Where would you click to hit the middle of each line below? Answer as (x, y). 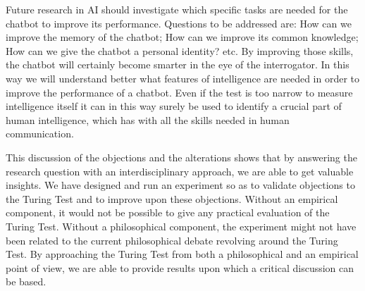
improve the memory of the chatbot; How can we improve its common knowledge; (182, 37)
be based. (26, 281)
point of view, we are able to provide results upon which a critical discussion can (180, 267)
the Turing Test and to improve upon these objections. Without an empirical (172, 198)
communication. (40, 134)
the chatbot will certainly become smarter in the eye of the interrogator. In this (178, 64)
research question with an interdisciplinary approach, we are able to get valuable (180, 171)
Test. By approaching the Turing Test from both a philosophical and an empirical (182, 254)
